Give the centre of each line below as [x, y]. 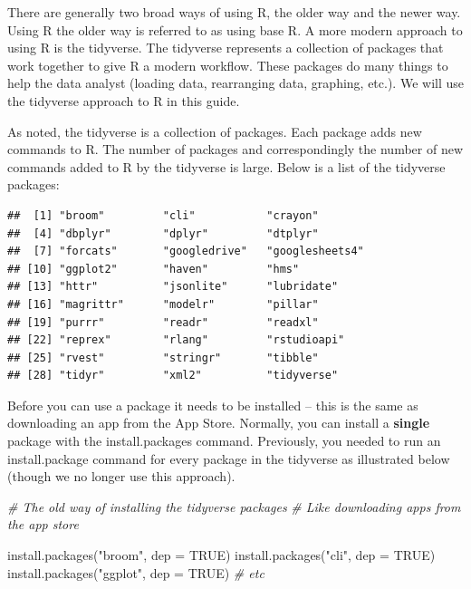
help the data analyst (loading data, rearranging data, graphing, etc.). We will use [235, 83]
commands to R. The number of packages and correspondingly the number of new [235, 149]
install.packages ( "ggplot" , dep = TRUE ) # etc [136, 572]
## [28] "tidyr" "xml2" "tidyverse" [173, 376]
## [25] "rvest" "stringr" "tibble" [163, 357]
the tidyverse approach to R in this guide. [124, 100]
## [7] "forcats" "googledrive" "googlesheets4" [186, 251]
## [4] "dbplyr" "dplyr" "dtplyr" [163, 233]
